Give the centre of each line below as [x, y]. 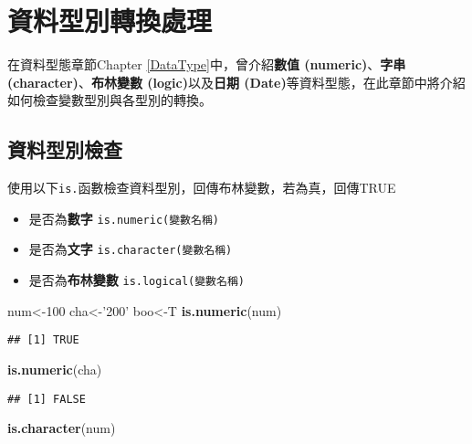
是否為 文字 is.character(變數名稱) [131, 249]
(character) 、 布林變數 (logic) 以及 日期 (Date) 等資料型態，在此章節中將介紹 [236, 82]
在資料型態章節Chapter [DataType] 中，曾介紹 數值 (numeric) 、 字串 [207, 64]
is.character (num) [62, 428]
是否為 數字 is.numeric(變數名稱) [124, 218]
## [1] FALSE [47, 399]
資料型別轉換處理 [110, 21]
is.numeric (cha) [55, 369]
